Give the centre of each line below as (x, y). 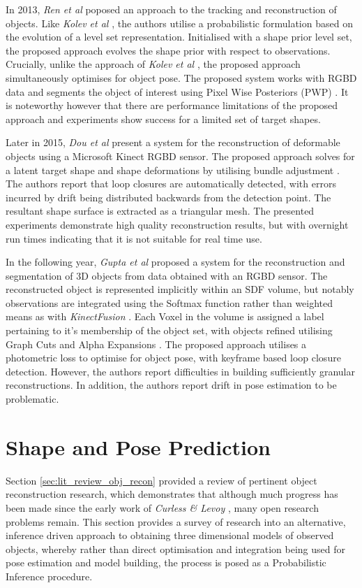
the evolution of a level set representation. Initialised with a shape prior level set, (179, 37)
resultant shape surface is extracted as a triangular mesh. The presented (160, 211)
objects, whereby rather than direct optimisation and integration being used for (176, 548)
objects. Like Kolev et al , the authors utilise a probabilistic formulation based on (179, 23)
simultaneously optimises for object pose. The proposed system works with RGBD (181, 77)
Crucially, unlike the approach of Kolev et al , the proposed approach (153, 64)
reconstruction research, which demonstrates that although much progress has (172, 494)
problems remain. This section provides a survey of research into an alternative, (176, 521)
